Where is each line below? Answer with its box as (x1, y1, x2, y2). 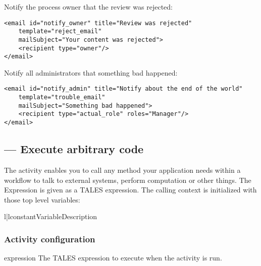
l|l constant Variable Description (4, 211, 97, 222)
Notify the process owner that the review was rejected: (4, 2, 173, 12)
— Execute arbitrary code (4, 141, 144, 157)
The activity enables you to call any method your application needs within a (4, 164, 241, 175)
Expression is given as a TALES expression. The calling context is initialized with (4, 184, 257, 195)
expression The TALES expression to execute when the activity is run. (4, 252, 222, 263)
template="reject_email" (18, 28, 102, 35)
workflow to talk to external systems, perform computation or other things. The (4, 174, 251, 185)
